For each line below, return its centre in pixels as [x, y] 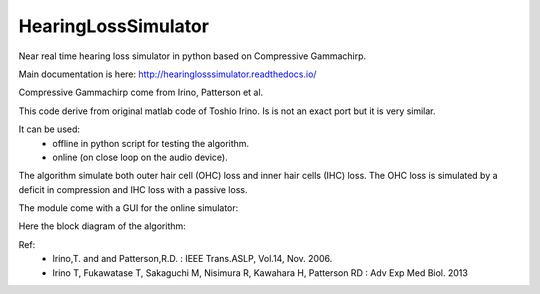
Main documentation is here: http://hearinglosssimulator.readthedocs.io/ [167, 74]
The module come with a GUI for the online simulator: [128, 208]
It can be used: [49, 129]
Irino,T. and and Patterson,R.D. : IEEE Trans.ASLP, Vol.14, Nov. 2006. [192, 259]
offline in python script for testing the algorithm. [151, 143]
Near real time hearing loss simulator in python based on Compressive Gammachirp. [192, 56]
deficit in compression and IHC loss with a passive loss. [133, 189]
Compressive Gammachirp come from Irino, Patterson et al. [141, 92]
